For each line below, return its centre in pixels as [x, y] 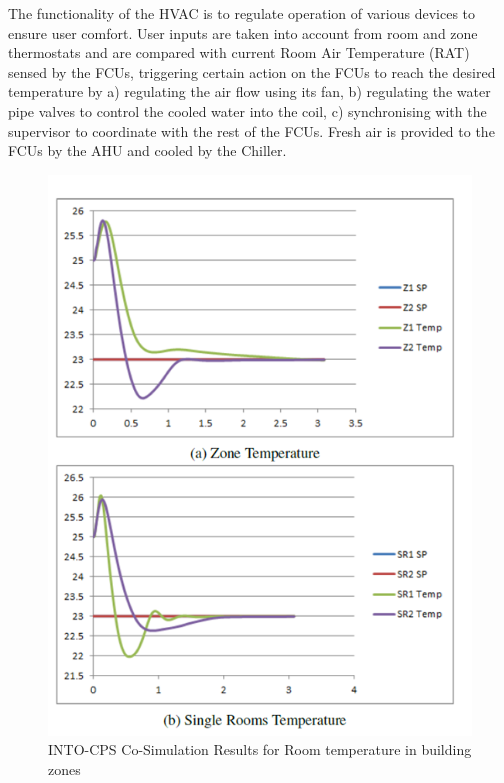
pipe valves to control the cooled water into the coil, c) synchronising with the [247, 110]
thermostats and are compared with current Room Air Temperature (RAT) [239, 52]
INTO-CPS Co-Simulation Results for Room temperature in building [260, 749]
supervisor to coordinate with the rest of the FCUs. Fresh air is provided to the [251, 130]
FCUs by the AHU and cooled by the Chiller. [147, 150]
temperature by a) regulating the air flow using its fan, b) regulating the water [249, 91]
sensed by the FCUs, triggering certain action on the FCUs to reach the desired [252, 71]
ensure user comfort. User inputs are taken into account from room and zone [243, 32]
